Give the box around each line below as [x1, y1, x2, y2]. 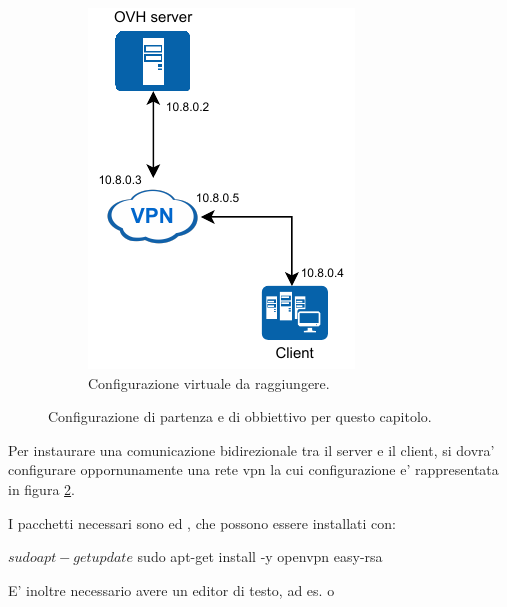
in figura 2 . [8, 478, 75, 499]
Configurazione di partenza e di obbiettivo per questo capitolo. [48, 406, 432, 427]
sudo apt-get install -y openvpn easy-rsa [137, 546, 383, 567]
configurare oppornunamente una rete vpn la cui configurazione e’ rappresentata [8, 459, 499, 480]
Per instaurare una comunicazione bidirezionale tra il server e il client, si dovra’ [8, 439, 495, 460]
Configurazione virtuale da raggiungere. [88, 372, 330, 393]
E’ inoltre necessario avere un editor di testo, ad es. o [8, 579, 335, 600]
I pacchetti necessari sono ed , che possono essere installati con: [8, 512, 396, 533]
